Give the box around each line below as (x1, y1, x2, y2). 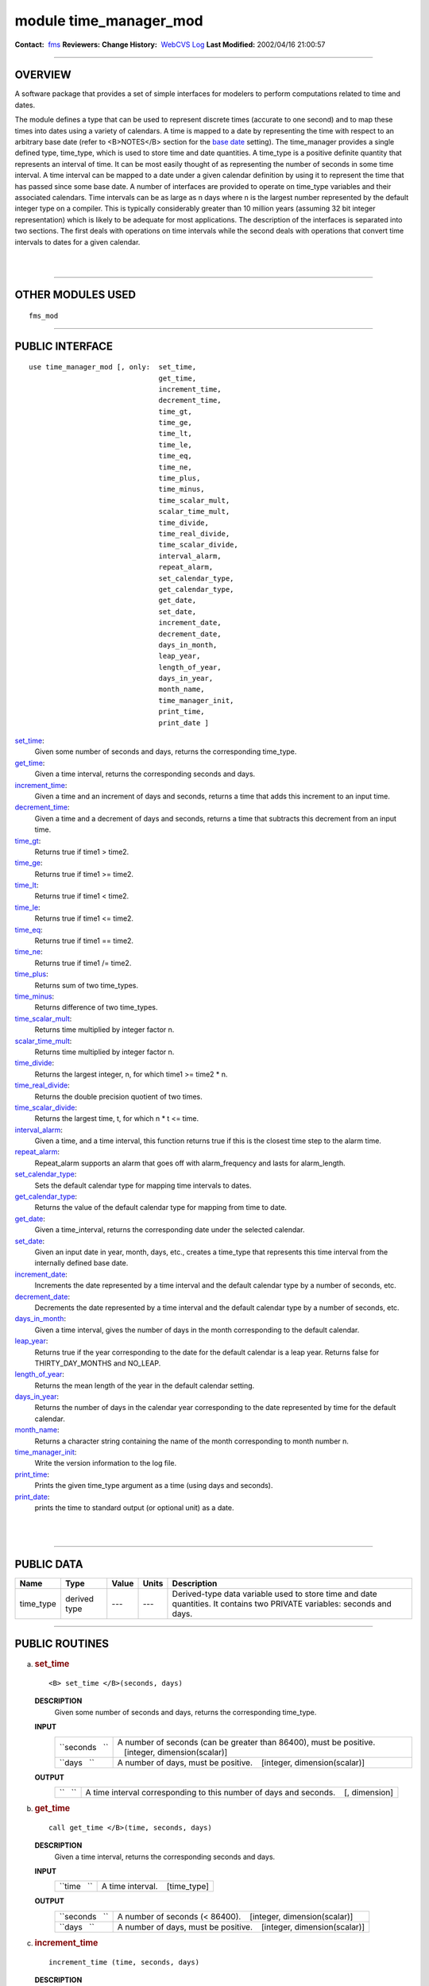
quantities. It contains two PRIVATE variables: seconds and (172, 1598, 392, 1609)
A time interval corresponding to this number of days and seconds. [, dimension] (85, 1787, 393, 1798)
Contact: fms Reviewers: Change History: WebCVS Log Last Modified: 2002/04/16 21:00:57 (14, 40, 326, 49)
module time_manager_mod (14, 12, 203, 29)
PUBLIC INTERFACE (14, 339, 114, 353)
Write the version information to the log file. (34, 1459, 177, 1468)
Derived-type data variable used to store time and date (172, 1588, 377, 1599)
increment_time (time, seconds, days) (48, 1957, 200, 1966)
